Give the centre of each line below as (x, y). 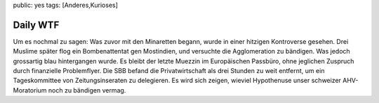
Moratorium (30, 90)
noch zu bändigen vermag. (87, 90)
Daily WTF (36, 25)
